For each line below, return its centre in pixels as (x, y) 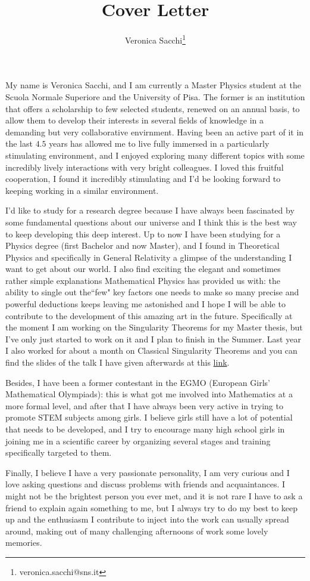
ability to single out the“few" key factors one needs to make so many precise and (152, 292)
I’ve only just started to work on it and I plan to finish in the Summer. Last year (153, 339)
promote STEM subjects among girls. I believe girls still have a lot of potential (149, 417)
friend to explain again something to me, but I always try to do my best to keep (152, 507)
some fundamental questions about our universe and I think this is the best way (151, 222)
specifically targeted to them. (59, 452)
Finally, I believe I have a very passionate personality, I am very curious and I (148, 472)
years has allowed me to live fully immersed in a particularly (159, 143)
